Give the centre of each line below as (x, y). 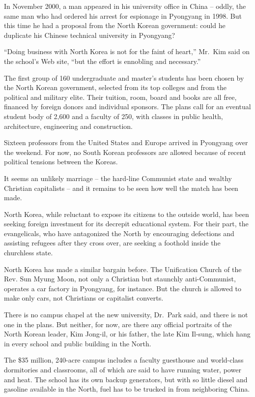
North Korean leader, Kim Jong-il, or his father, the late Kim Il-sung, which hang (127, 334)
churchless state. (28, 253)
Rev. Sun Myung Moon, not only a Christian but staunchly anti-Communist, (120, 279)
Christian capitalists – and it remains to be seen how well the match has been (121, 188)
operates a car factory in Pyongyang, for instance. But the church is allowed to (123, 288)
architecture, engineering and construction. (68, 126)
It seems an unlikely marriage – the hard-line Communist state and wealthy (118, 178)
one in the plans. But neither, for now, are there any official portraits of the (118, 324)
